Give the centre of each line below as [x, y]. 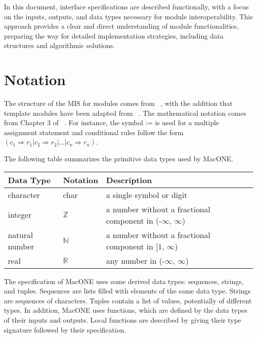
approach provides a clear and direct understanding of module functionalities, [121, 26]
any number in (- [135, 260]
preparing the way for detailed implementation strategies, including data [114, 35]
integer [20, 215]
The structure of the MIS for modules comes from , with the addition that [118, 103]
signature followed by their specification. [65, 329]
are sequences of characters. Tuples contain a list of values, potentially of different [128, 300]
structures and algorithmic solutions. [60, 45]
